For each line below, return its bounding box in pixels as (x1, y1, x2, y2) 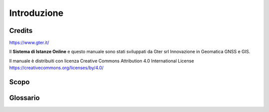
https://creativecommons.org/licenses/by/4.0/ (9, 65, 104, 71)
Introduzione (9, 7, 64, 18)
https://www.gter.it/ (9, 40, 49, 46)
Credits (9, 26, 33, 35)
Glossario (9, 94, 40, 102)
